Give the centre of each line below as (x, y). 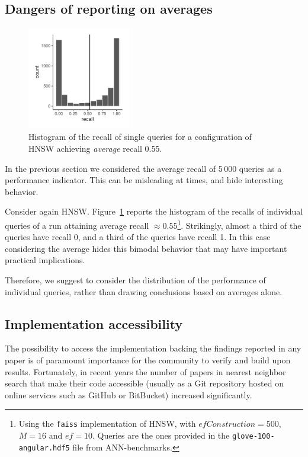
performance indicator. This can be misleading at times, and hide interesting (144, 180)
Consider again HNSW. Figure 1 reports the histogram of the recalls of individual (154, 211)
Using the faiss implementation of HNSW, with (107, 424)
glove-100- (253, 436)
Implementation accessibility (94, 323)
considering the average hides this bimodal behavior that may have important (146, 248)
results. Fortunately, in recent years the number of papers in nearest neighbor (145, 371)
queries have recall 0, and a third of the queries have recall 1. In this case (138, 237)
